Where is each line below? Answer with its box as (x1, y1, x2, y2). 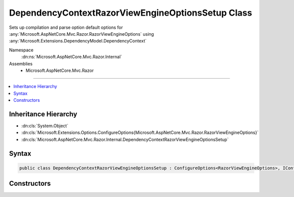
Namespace (9, 47, 34, 53)
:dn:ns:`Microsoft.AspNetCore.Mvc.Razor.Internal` (21, 54, 122, 60)
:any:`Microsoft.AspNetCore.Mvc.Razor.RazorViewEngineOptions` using (9, 31, 154, 37)
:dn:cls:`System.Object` (21, 123, 69, 129)
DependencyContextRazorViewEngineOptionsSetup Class (9, 7, 252, 18)
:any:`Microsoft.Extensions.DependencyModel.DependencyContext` (9, 38, 147, 44)
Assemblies (9, 61, 33, 66)
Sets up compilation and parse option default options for (9, 24, 123, 30)
